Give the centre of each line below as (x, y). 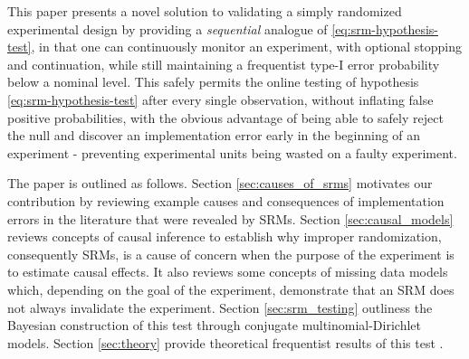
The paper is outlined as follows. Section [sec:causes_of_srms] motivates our (220, 183)
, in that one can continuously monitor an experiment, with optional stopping (247, 47)
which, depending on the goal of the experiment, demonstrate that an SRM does (231, 289)
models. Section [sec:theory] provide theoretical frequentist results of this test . (225, 342)
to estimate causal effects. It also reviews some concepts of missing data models (228, 272)
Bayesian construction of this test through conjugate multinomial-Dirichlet (215, 325)
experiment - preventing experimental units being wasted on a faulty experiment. (232, 152)
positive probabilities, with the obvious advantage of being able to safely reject (225, 117)
